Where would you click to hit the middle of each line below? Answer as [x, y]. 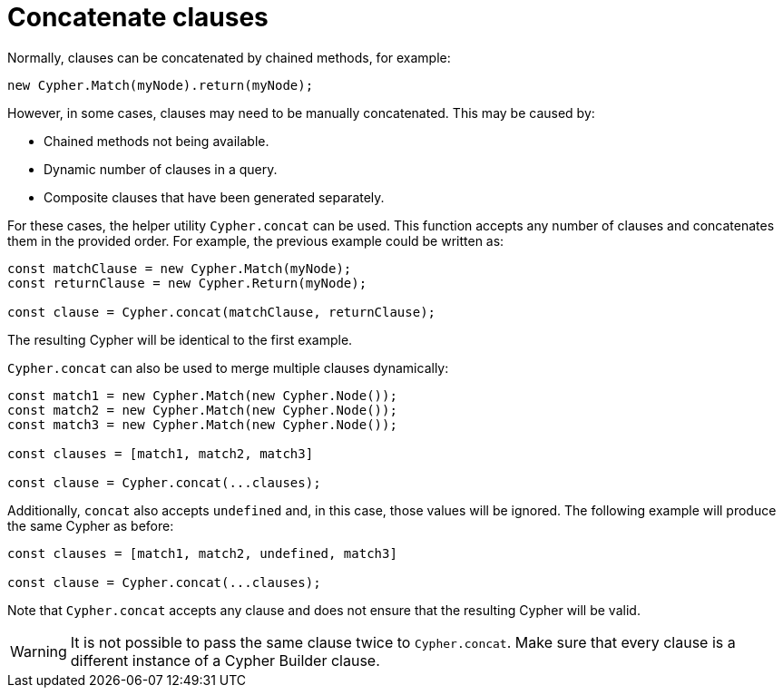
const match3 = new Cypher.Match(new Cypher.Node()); [202, 424]
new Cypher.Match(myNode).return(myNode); [161, 85]
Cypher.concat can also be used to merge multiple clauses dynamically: [228, 367]
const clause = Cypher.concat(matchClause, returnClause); [222, 312]
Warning [39, 651]
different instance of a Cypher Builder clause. [225, 660]
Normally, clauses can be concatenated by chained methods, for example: [229, 57]
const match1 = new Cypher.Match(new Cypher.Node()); [202, 395]
